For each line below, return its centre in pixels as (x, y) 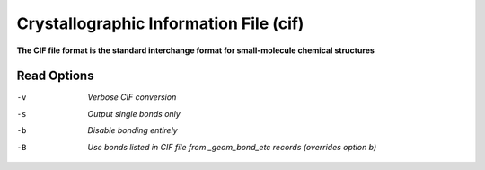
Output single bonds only (134, 113)
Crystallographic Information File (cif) (160, 23)
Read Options (55, 76)
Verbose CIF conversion (132, 97)
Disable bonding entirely (133, 130)
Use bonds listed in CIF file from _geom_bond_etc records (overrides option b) (232, 147)
